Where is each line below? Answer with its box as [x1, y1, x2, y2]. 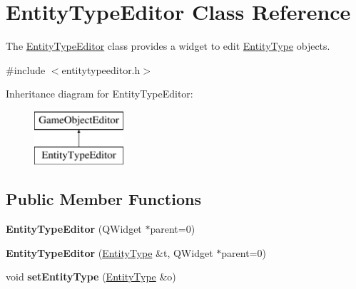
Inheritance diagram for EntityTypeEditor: [6, 86, 193, 101]
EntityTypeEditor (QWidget [6, 221, 142, 236]
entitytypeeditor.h [61, 62, 141, 77]
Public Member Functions [6, 188, 201, 210]
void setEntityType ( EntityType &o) [6, 269, 176, 284]
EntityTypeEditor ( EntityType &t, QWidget [6, 245, 213, 260]
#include [6, 62, 46, 77]
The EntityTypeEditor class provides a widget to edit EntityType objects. [6, 38, 330, 53]
